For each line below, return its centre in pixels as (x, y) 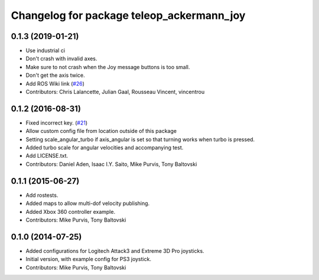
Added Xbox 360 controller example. (70, 211)
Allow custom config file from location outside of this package (101, 131)
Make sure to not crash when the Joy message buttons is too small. (108, 67)
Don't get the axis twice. (55, 75)
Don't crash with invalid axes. (61, 58)
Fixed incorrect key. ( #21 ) (57, 123)
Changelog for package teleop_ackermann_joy (128, 15)
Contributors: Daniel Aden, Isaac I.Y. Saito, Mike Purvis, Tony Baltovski (111, 164)
